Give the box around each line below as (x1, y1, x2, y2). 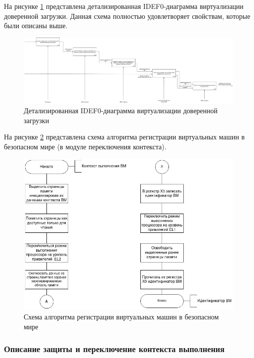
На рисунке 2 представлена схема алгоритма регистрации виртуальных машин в (4, 132, 245, 142)
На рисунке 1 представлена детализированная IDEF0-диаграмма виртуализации (4, 1, 244, 11)
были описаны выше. (4, 20, 68, 31)
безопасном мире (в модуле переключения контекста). (4, 141, 167, 152)
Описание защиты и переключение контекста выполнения (4, 342, 225, 355)
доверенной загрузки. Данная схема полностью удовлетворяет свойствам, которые (4, 10, 251, 21)
